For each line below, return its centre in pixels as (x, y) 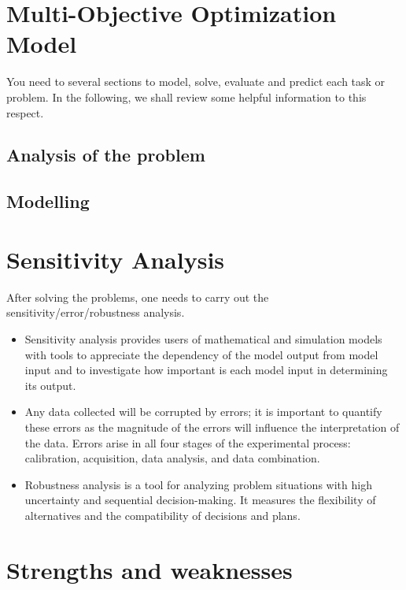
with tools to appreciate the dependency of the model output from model (201, 354)
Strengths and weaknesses (149, 569)
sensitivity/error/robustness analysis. (96, 312)
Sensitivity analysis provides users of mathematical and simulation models (203, 338)
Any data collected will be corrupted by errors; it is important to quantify (203, 412)
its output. (50, 385)
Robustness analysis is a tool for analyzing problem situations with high (198, 484)
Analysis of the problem (106, 155)
